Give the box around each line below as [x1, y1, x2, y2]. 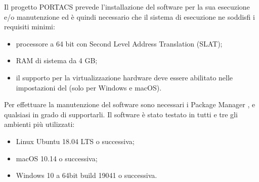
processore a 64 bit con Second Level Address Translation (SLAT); [16, 38, 223, 49]
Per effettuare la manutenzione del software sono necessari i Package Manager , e [4, 99, 255, 110]
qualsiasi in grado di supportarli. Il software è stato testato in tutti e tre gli [4, 109, 238, 119]
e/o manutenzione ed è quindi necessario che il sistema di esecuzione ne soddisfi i [4, 11, 255, 22]
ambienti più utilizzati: [4, 119, 75, 129]
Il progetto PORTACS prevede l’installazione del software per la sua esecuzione [4, 2, 250, 12]
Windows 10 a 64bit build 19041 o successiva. [16, 170, 157, 180]
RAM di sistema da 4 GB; [16, 55, 98, 66]
